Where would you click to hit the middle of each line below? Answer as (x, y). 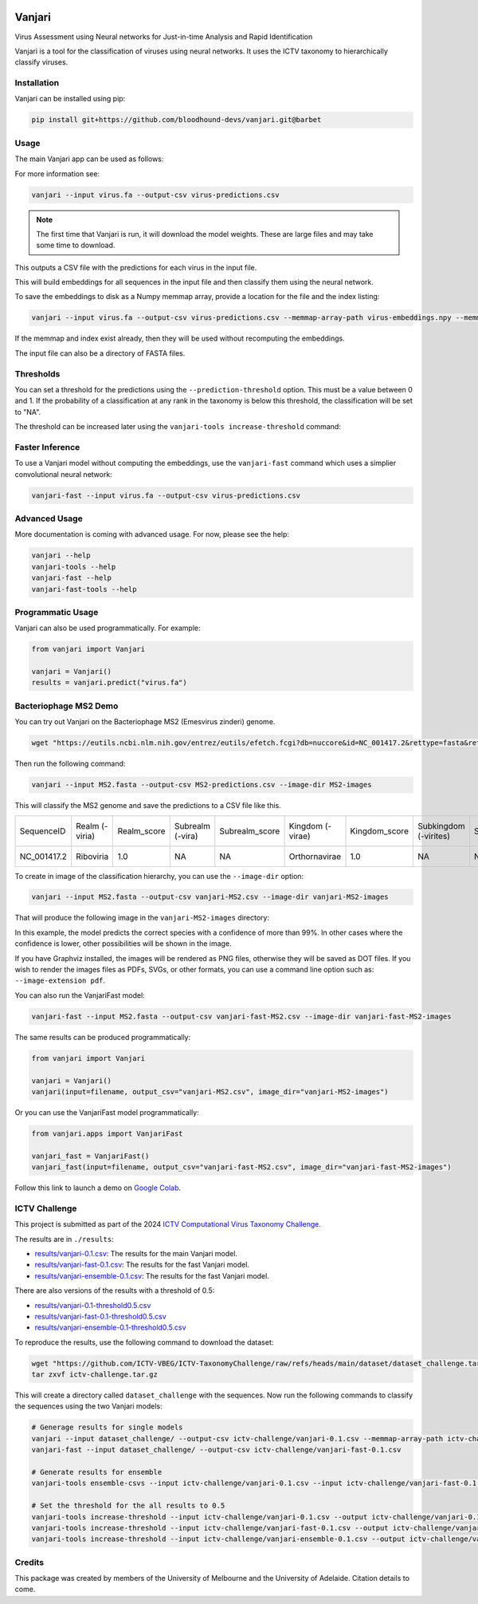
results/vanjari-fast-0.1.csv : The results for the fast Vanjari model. (142, 1265)
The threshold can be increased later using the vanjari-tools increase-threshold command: (178, 427)
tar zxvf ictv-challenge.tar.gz (95, 1375)
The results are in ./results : (65, 1239)
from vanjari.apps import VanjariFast (107, 1133)
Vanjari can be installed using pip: (70, 99)
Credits (29, 1562)
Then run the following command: (70, 764)
